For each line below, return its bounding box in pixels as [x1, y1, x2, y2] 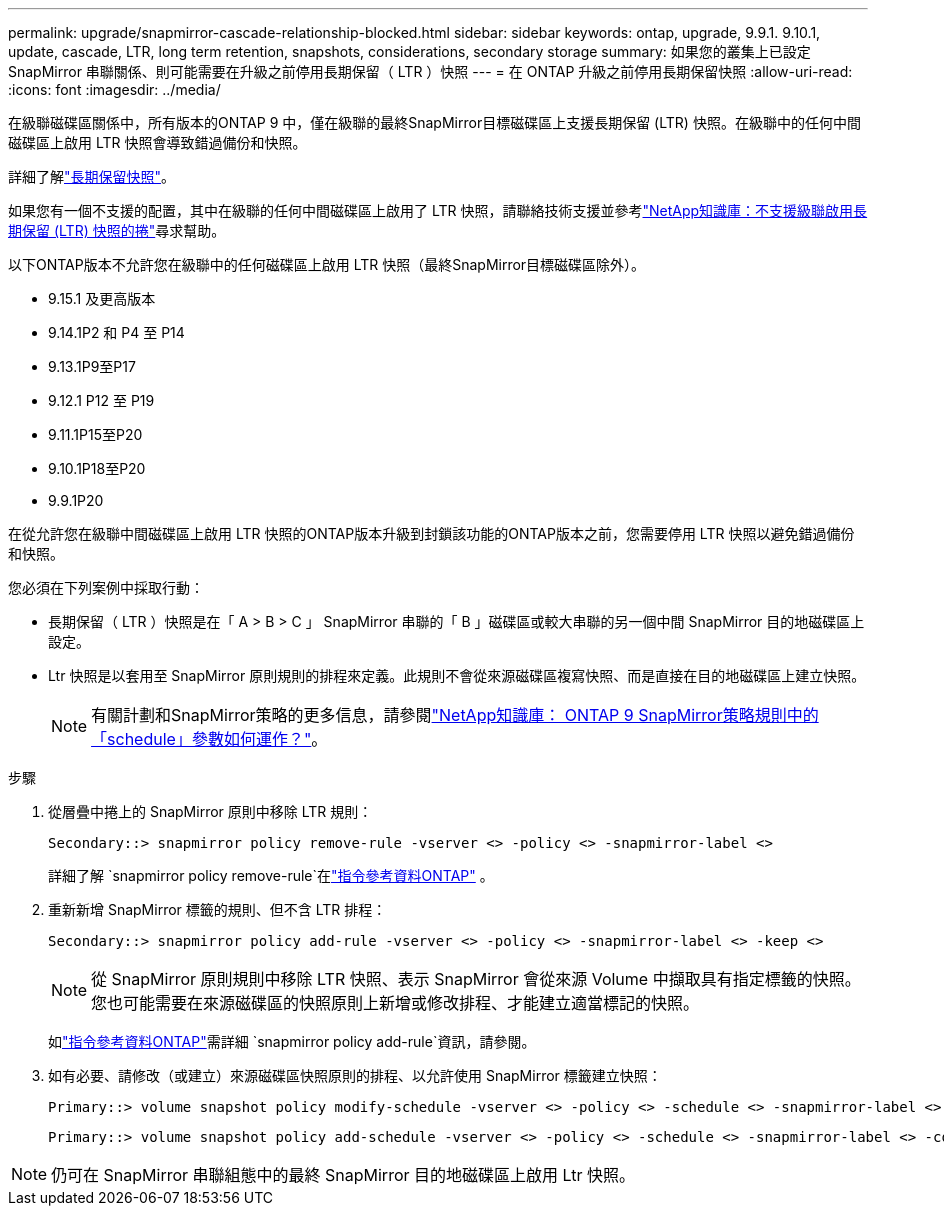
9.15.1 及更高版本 [48, 290, 156, 307]
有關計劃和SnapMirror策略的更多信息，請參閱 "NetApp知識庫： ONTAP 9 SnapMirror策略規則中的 [91, 705, 819, 725]
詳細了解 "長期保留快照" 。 [8, 168, 176, 185]
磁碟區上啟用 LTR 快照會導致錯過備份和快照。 [8, 134, 307, 151]
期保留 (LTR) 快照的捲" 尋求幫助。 [8, 222, 226, 239]
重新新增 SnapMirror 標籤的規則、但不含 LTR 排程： [48, 901, 387, 918]
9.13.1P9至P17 [48, 358, 136, 375]
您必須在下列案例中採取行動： [8, 579, 204, 596]
